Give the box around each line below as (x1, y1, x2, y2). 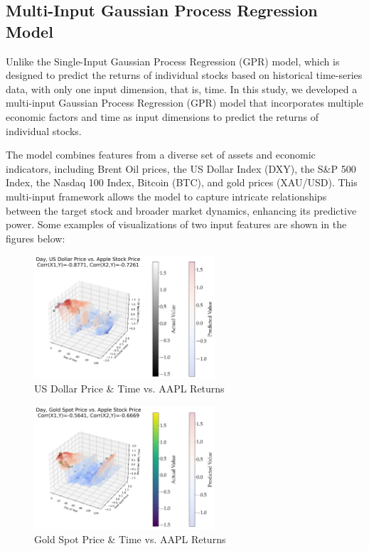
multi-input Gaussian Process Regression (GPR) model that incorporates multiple (6, 95, 363, 110)
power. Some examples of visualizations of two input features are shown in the (6, 217, 347, 232)
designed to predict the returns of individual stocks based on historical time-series (6, 68, 363, 82)
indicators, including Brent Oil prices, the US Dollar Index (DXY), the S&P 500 (6, 161, 356, 176)
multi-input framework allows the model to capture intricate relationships (6, 188, 327, 203)
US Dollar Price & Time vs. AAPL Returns (34, 381, 225, 396)
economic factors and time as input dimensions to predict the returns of (6, 109, 319, 124)
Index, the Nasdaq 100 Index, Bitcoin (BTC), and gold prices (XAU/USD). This (6, 175, 358, 190)
